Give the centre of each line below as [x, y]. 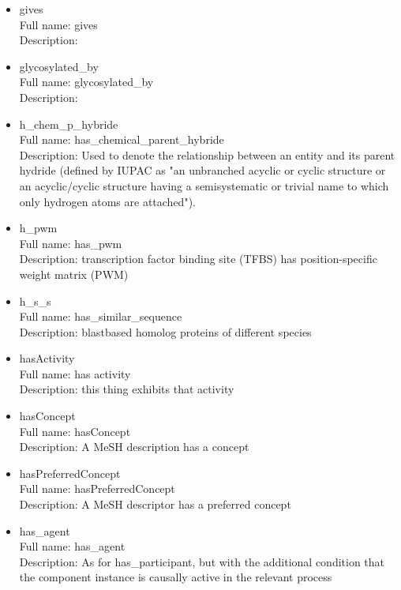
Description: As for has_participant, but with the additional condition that [202, 561]
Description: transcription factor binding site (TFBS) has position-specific [198, 259]
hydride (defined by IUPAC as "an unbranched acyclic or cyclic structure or [202, 170]
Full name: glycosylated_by [86, 82]
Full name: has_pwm [71, 243]
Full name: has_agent [72, 546]
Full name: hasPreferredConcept [97, 489]
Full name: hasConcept [75, 431]
